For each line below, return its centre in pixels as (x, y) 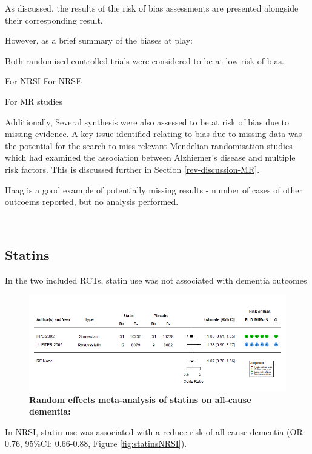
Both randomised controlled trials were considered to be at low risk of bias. (144, 60)
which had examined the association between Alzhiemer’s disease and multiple (150, 157)
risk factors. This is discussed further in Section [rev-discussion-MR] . (132, 169)
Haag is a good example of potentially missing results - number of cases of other (154, 189)
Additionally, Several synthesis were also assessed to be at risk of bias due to (147, 122)
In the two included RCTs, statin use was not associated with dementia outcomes (156, 280)
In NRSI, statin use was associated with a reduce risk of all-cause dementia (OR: (155, 431)
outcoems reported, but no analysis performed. (92, 202)
